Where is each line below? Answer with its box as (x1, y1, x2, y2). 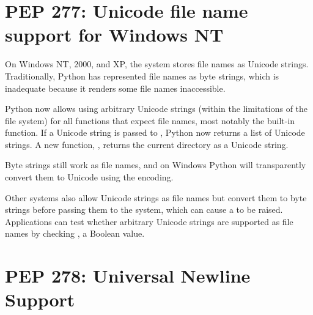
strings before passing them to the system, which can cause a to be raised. (5, 203, 283, 216)
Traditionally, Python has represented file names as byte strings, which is (5, 69, 279, 82)
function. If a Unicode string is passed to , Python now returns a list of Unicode (5, 126, 305, 139)
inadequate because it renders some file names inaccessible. (5, 81, 226, 94)
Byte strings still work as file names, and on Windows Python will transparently (5, 158, 306, 171)
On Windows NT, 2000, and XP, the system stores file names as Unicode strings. (5, 57, 309, 70)
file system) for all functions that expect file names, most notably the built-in (5, 114, 295, 127)
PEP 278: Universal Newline (5, 263, 251, 288)
